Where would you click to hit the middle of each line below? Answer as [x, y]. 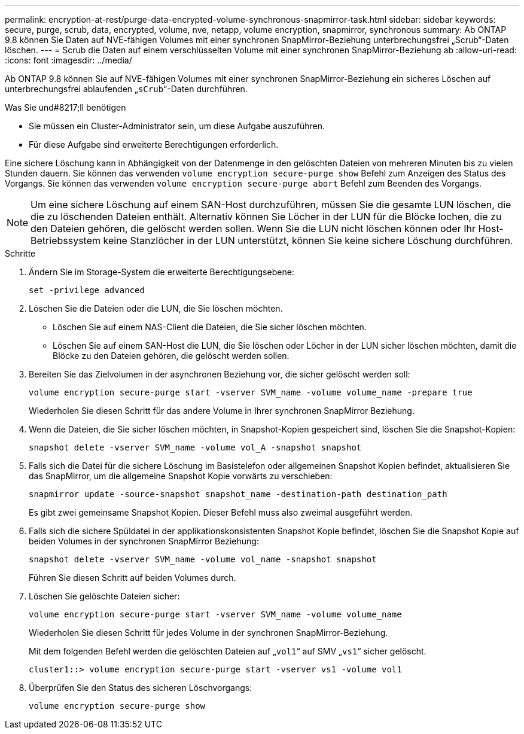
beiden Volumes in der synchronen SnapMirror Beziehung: [144, 541]
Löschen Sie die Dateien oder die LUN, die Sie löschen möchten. [156, 308]
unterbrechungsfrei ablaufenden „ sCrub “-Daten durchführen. [126, 89]
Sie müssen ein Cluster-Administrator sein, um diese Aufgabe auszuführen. [177, 126]
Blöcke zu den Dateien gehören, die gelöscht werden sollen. [171, 356]
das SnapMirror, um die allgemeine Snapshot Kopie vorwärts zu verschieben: [181, 476]
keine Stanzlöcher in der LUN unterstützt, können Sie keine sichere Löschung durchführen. [308, 240]
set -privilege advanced [87, 290]
